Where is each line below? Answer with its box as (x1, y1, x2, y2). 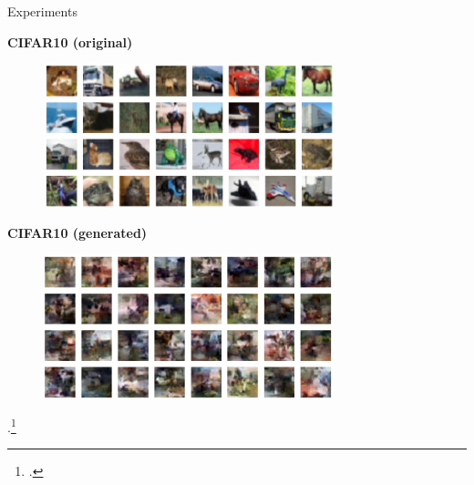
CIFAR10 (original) (7, 32, 133, 51)
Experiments (7, 2, 77, 20)
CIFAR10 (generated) (7, 223, 148, 242)
